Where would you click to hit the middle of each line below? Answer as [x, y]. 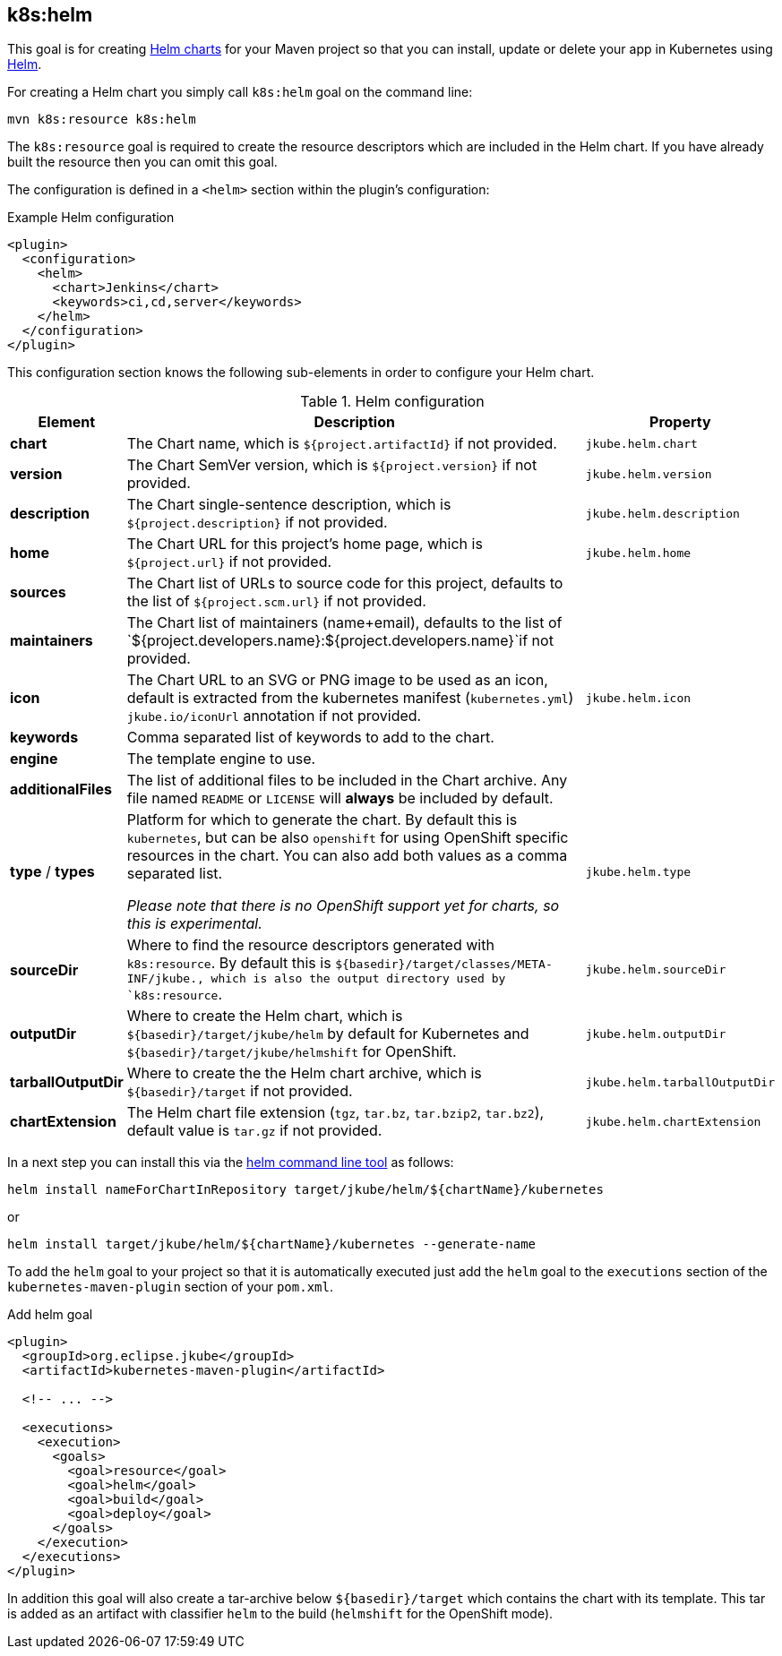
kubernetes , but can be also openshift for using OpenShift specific [348, 838]
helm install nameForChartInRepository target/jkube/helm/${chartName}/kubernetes [305, 1190]
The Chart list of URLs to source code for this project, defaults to [345, 583]
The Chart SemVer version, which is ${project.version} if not [332, 465]
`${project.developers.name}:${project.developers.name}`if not [340, 641]
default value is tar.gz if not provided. [254, 1131]
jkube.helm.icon [638, 698]
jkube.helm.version [649, 474]
